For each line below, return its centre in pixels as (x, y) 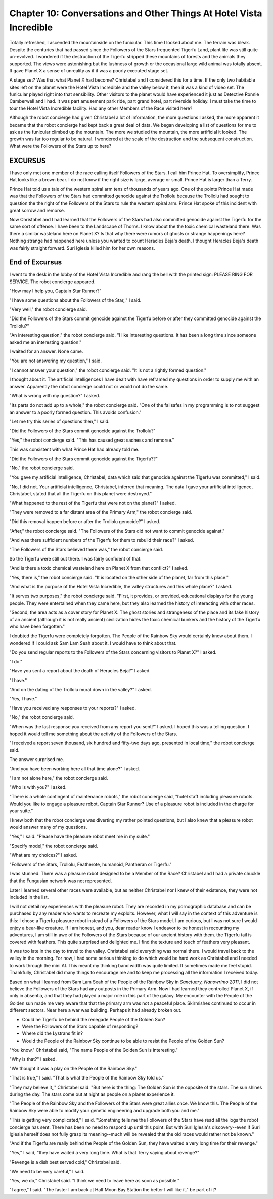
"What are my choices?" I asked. (43, 855)
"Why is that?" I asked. (33, 1059)
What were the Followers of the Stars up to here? (60, 146)
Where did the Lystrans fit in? (53, 1033)
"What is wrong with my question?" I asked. (55, 396)
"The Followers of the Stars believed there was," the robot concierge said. (86, 549)
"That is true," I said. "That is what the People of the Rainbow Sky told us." (87, 1078)
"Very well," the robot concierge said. (48, 309)
